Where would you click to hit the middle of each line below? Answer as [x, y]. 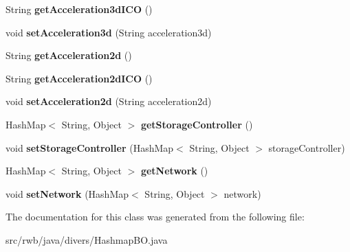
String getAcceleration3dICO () [79, 9]
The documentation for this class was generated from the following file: [155, 217]
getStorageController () [197, 124]
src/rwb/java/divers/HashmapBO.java [87, 239]
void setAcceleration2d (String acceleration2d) [109, 101]
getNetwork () [174, 171]
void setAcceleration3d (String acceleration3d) [109, 32]
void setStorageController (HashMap [90, 147]
